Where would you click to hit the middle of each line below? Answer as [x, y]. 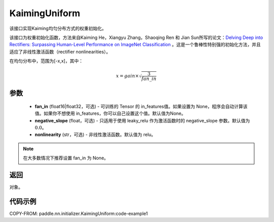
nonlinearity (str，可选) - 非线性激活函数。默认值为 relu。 [95, 135]
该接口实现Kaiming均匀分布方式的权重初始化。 [58, 28]
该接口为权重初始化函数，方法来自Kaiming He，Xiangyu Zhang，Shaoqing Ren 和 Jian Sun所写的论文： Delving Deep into [136, 37]
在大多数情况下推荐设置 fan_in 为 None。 [66, 158]
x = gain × [127, 76]
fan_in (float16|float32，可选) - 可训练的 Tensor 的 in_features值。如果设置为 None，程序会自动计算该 [141, 106]
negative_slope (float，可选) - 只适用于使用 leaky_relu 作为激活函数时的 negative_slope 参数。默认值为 [142, 120]
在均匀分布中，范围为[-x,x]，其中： [46, 61]
